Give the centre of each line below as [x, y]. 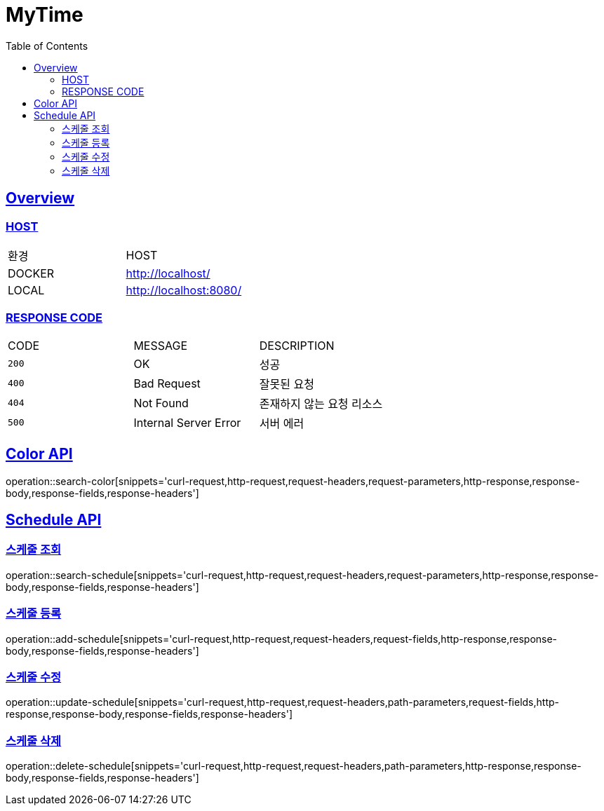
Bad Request [167, 383]
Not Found [161, 403]
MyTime [45, 15]
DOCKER [31, 273]
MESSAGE [161, 345]
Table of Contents [47, 46]
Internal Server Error [187, 422]
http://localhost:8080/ [184, 290]
